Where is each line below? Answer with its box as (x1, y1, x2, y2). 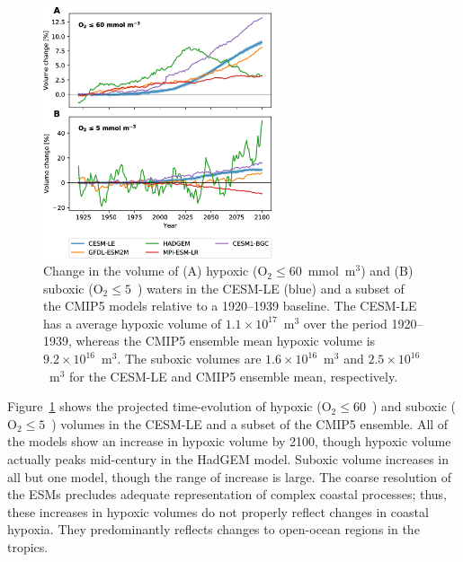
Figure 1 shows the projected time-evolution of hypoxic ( (7, 397, 322, 416)
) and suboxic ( (371, 397, 456, 416)
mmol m (307, 261, 356, 280)
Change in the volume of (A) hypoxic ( (43, 261, 258, 280)
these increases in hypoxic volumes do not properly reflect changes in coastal (7, 502, 429, 521)
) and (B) (361, 261, 414, 280)
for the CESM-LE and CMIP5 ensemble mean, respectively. (69, 366, 398, 385)
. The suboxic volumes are (117, 349, 262, 368)
